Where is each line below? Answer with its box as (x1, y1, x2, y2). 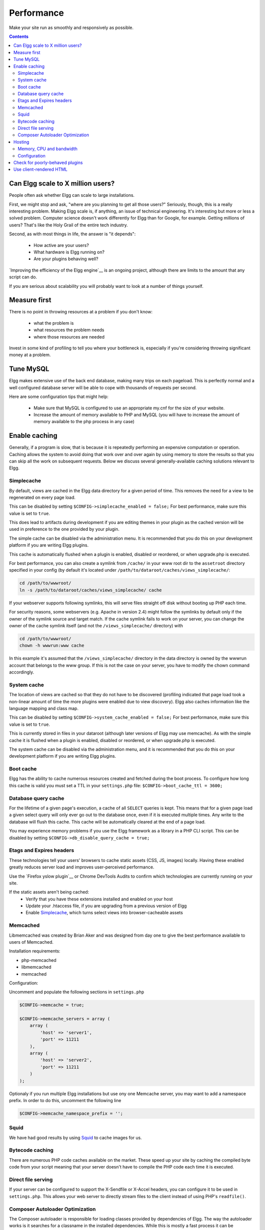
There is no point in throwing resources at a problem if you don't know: (9, 309, 153, 315)
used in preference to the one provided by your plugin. (9, 526, 120, 532)
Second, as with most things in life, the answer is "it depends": (9, 231, 136, 237)
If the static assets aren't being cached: (9, 889, 89, 895)
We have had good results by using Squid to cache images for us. (9, 1135, 142, 1140)
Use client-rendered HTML (13, 166, 68, 172)
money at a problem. (9, 352, 51, 358)
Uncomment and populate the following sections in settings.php (9, 989, 144, 995)
